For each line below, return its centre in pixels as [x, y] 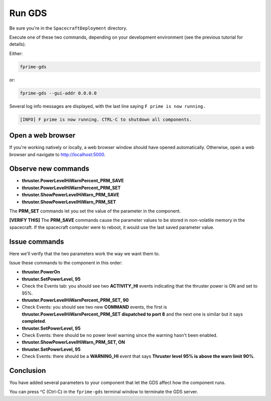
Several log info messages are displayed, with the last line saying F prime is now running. [107, 106]
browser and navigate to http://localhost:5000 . [57, 154]
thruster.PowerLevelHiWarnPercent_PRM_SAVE [73, 181]
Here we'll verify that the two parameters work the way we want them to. [85, 253]
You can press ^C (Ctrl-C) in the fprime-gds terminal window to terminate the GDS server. [104, 392]
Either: [16, 53]
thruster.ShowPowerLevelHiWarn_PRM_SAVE [71, 195]
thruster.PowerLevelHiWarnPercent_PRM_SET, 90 [75, 300]
